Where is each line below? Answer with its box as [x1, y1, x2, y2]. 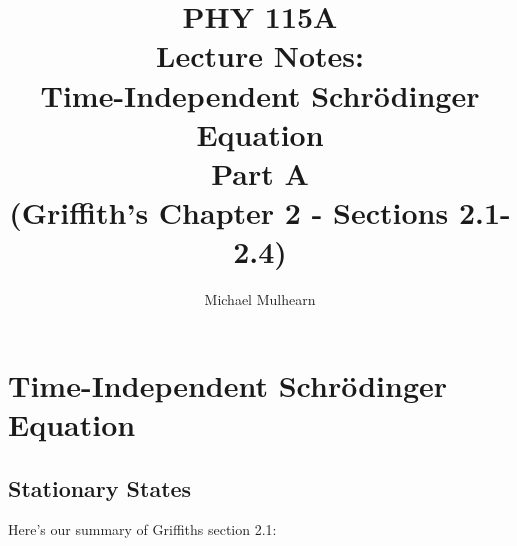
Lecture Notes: [156, 35, 364, 76]
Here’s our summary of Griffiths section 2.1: [8, 519, 277, 540]
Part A [211, 152, 309, 193]
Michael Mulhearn [204, 289, 316, 310]
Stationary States [8, 472, 192, 503]
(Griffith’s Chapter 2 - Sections [9, 192, 449, 233]
